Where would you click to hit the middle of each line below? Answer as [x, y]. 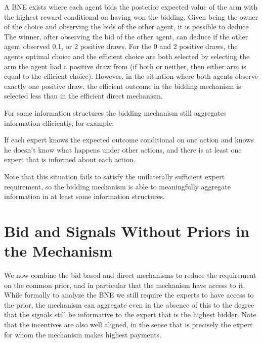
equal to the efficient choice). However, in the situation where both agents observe [131, 76]
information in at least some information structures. [84, 196]
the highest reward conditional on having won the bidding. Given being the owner [131, 16]
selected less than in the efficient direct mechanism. [83, 96]
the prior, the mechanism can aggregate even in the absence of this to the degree [129, 304]
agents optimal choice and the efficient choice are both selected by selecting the [127, 56]
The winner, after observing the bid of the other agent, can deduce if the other [126, 36]
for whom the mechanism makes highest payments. [83, 334]
